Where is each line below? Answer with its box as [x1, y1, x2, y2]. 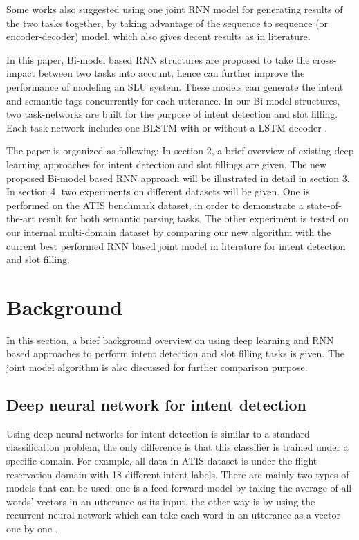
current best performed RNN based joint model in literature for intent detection [6, 238, 346, 253]
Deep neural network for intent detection [6, 393, 307, 415]
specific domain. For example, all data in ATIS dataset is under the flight [6, 453, 317, 467]
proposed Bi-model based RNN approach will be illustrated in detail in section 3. [6, 170, 350, 185]
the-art [6, 211, 36, 226]
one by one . [6, 521, 58, 535]
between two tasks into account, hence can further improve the [38, 66, 305, 80]
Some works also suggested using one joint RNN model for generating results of [6, 2, 343, 16]
